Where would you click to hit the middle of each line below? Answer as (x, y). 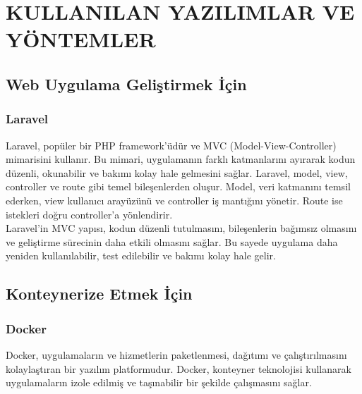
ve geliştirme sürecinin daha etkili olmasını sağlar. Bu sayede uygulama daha (172, 241)
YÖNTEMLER (81, 39)
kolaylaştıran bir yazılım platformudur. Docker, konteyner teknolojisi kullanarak (179, 368)
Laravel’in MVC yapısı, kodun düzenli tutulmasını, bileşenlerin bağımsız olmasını (181, 228)
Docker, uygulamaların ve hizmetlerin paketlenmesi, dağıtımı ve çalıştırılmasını (176, 354)
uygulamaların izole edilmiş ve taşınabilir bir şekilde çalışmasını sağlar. (159, 382)
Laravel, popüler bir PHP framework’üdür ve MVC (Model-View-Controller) (171, 145)
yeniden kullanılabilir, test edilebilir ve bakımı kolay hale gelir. (141, 256)
